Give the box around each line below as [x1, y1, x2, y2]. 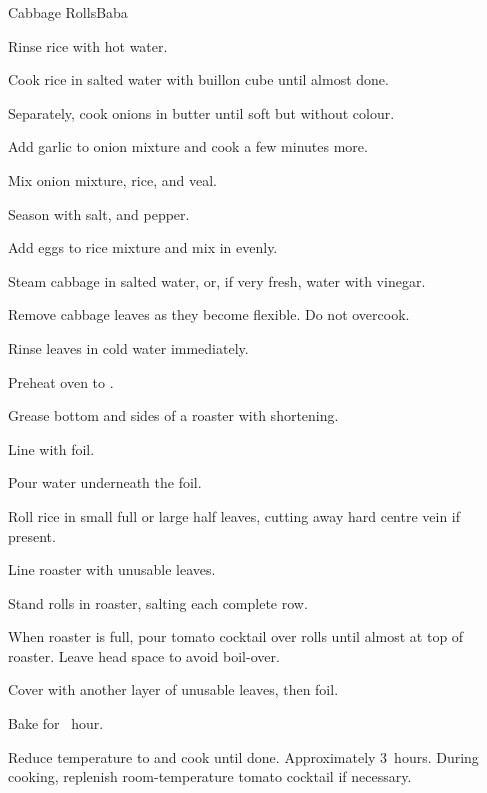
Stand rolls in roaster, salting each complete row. [8, 592, 308, 613]
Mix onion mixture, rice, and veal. [8, 169, 217, 190]
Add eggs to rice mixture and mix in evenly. [8, 237, 278, 258]
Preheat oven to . [8, 371, 114, 392]
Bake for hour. [8, 713, 104, 734]
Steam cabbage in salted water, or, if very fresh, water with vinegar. [8, 270, 426, 291]
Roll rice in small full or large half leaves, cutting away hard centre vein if [8, 505, 461, 526]
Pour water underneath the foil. [8, 472, 202, 493]
